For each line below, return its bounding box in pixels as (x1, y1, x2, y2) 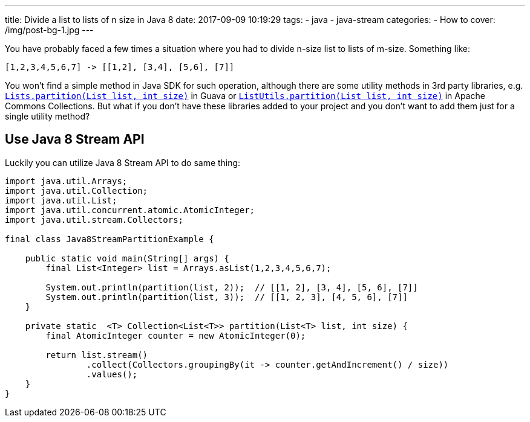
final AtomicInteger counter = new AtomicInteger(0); (45, 330, 306, 340)
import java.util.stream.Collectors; (5, 214, 184, 225)
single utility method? (5, 111, 90, 121)
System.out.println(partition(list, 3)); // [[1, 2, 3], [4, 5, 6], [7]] (45, 292, 408, 302)
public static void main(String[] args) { (25, 253, 229, 263)
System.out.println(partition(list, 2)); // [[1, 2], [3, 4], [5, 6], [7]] (45, 282, 418, 292)
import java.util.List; (5, 195, 117, 205)
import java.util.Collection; (5, 185, 148, 196)
